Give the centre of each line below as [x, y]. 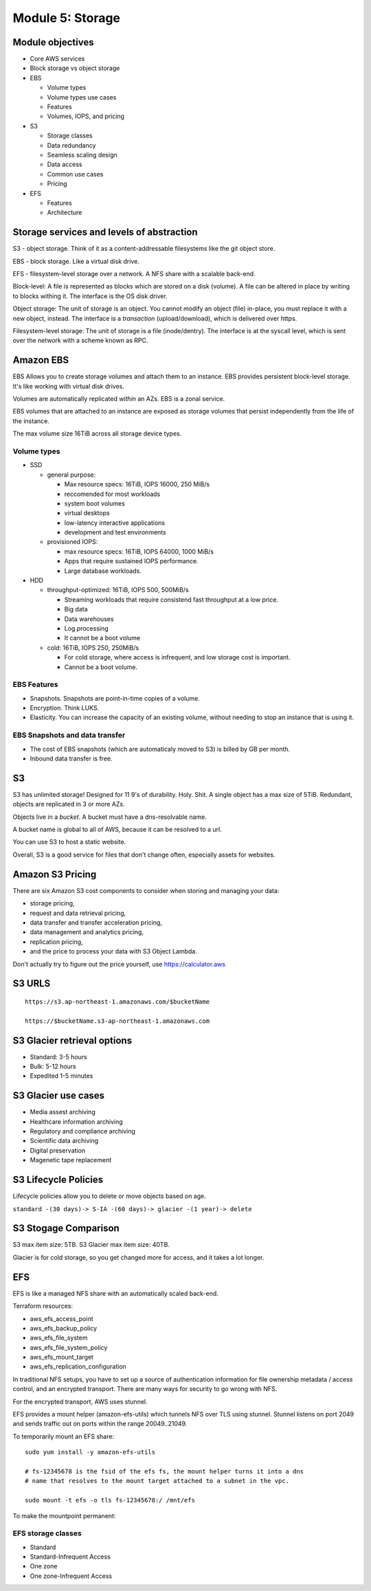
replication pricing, [56, 942]
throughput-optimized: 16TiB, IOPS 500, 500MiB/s [118, 590]
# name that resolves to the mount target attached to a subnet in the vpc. [157, 1481]
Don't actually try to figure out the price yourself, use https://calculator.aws [119, 964]
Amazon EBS [41, 360]
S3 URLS [32, 983]
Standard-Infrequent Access [70, 1557]
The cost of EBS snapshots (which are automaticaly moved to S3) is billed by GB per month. [160, 749]
